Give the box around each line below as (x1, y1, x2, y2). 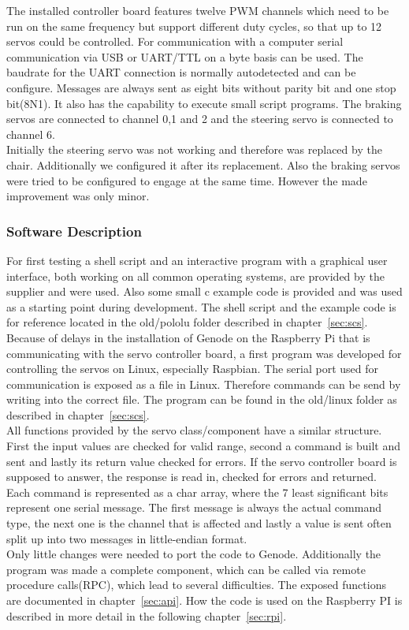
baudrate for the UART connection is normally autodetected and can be (6, 64, 356, 80)
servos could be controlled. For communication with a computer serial (6, 33, 344, 50)
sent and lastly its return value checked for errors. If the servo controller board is (6, 453, 397, 469)
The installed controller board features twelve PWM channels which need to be (6, 2, 389, 18)
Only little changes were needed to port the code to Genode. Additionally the (6, 546, 381, 562)
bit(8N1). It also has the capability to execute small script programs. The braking (6, 95, 402, 111)
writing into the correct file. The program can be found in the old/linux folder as (6, 391, 397, 408)
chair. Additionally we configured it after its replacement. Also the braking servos (6, 156, 400, 173)
